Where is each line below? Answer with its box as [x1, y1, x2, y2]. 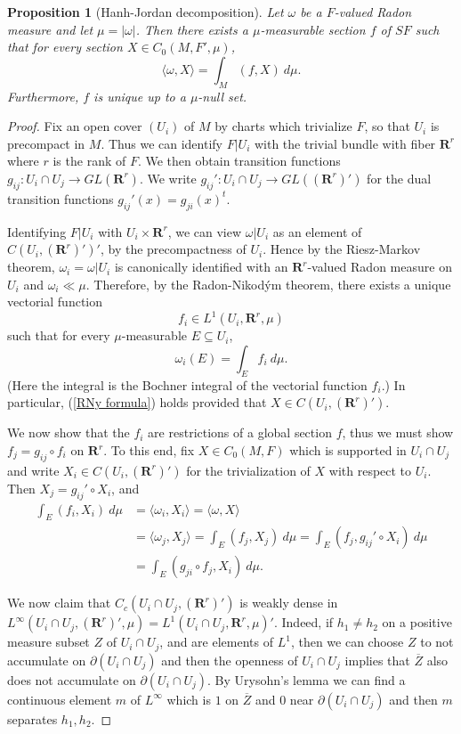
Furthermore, [7, 86, 79, 105]
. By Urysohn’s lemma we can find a [207, 670, 406, 689]
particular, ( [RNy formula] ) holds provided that [7, 393, 267, 412]
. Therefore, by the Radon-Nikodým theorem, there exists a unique [85, 274, 451, 293]
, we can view [167, 222, 242, 241]
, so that [364, 117, 410, 135]
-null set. [198, 86, 247, 105]
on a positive [382, 613, 452, 632]
